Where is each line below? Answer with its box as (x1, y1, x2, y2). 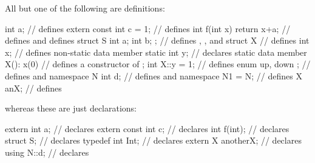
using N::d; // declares (5, 145, 89, 158)
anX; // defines (5, 81, 62, 94)
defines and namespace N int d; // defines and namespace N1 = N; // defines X (5, 69, 302, 82)
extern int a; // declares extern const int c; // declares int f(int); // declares (5, 122, 290, 135)
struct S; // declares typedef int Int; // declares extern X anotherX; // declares (5, 134, 302, 147)
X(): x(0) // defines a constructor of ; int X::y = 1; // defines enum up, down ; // (5, 58, 311, 70)
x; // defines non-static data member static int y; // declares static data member (5, 45, 307, 58)
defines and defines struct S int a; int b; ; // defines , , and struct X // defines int (5, 34, 310, 47)
